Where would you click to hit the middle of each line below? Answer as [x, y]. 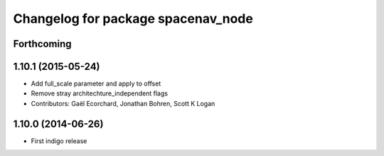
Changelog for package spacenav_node [133, 19]
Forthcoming [42, 44]
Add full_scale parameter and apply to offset [96, 84]
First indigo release [59, 141]
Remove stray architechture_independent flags [100, 93]
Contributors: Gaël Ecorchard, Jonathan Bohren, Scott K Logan [123, 103]
